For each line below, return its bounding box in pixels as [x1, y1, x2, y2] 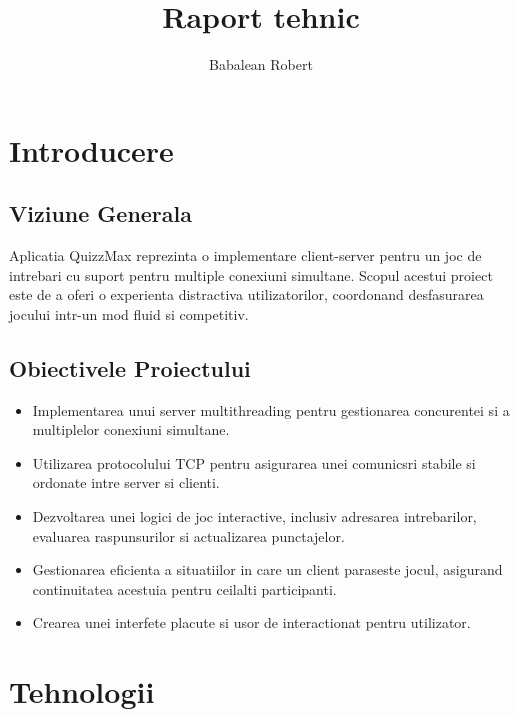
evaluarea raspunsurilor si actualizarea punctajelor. [32, 525, 345, 546]
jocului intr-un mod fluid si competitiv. [9, 303, 249, 324]
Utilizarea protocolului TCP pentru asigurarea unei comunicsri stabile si [32, 452, 476, 473]
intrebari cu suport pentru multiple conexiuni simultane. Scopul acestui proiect [9, 264, 493, 285]
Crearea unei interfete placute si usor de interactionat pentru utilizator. [32, 612, 471, 633]
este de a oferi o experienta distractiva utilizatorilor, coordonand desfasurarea [9, 284, 484, 305]
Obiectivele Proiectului [9, 352, 251, 383]
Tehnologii [9, 671, 155, 712]
